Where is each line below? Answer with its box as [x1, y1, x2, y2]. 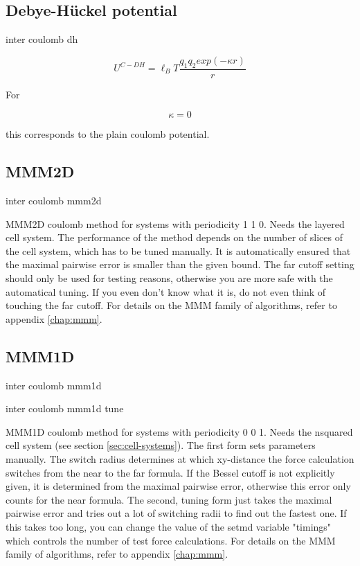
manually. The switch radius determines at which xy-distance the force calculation [6, 451, 354, 466]
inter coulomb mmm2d [6, 193, 102, 208]
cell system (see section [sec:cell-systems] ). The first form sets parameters [6, 438, 316, 452]
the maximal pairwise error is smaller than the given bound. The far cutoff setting [6, 257, 354, 272]
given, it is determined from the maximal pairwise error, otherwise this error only [6, 479, 351, 493]
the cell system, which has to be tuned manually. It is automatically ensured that [6, 243, 351, 258]
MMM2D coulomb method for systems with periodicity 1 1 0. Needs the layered [6, 216, 345, 231]
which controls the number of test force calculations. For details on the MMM [6, 533, 336, 547]
